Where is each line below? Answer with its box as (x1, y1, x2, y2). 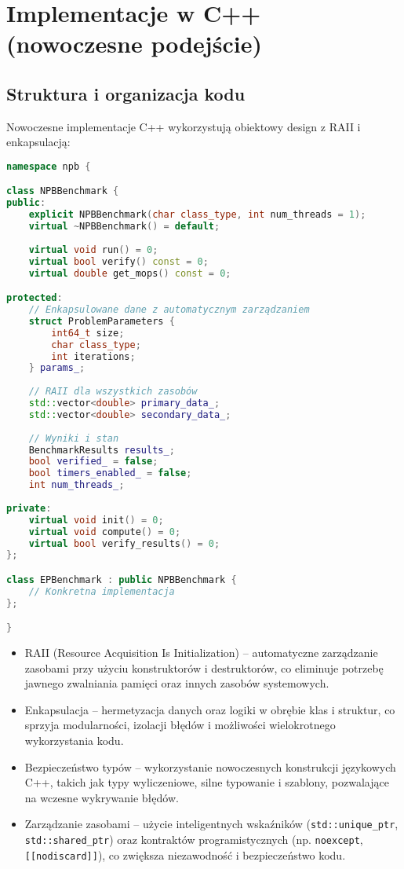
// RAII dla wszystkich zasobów (28, 386, 198, 398)
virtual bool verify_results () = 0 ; (28, 537, 220, 549)
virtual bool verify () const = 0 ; (28, 255, 209, 267)
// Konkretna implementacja (28, 585, 175, 597)
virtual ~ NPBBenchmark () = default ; (28, 221, 220, 233)
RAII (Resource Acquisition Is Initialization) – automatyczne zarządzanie (24, 644, 378, 661)
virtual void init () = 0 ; (28, 514, 164, 526)
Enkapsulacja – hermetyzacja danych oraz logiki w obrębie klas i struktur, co (24, 701, 395, 717)
